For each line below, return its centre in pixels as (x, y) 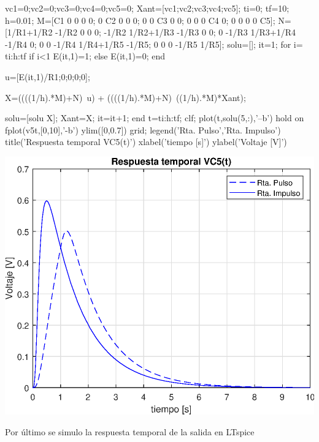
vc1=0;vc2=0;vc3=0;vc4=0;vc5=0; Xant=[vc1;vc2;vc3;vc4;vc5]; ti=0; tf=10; (147, 8)
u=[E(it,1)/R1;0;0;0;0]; (48, 76)
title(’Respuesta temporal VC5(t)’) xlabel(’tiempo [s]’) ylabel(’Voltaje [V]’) (146, 142)
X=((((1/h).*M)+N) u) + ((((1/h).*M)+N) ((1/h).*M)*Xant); (125, 97)
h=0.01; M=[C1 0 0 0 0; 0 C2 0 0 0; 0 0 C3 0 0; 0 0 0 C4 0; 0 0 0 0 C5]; (140, 20)
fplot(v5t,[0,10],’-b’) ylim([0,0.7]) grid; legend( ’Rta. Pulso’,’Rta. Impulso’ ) (143, 129)
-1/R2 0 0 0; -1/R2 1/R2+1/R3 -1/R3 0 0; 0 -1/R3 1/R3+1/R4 (175, 32)
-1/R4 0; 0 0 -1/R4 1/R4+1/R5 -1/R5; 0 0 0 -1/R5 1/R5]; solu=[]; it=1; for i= (154, 44)
